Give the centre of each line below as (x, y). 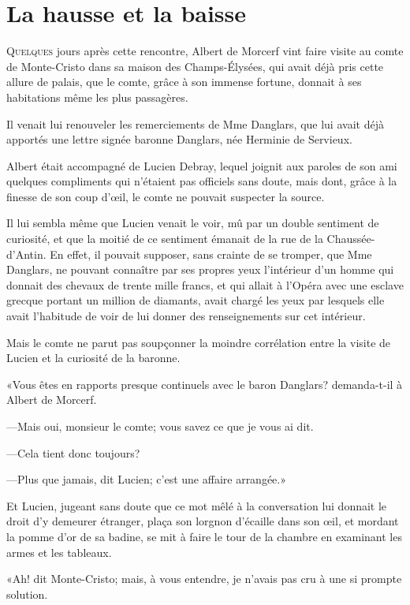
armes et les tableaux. (59, 552)
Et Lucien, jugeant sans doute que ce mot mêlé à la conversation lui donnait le (197, 505)
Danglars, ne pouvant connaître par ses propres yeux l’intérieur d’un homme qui (200, 269)
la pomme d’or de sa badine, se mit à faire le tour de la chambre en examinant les (204, 536)
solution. (27, 594)
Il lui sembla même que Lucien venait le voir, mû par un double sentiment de (193, 223)
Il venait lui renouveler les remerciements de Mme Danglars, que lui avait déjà (195, 123)
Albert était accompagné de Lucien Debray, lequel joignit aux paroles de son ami (202, 165)
